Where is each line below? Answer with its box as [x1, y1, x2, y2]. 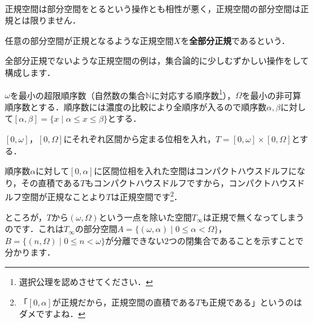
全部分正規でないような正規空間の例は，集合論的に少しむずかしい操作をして [5, 54, 309, 67]
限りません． [30, 14, 81, 27]
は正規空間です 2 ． [111, 189, 182, 203]
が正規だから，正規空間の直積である [52, 295, 196, 308]
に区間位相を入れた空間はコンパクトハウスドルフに [94, 165, 297, 177]
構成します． [5, 66, 56, 78]
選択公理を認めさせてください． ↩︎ [19, 275, 153, 287]
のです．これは [5, 222, 64, 235]
